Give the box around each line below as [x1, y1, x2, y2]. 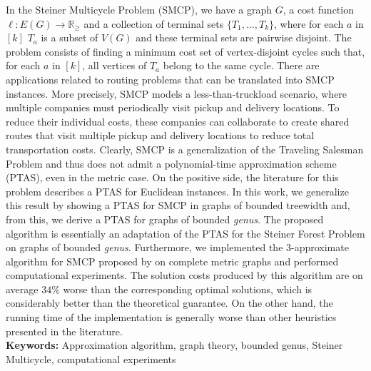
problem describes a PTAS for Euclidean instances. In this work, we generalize [6, 183, 349, 198]
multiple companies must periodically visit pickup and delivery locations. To [6, 100, 340, 115]
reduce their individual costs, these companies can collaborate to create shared [6, 113, 350, 128]
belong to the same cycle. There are [163, 58, 320, 73]
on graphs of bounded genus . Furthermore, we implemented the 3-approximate [6, 240, 349, 255]
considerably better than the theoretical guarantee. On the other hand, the [6, 295, 333, 310]
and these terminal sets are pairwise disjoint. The [136, 30, 352, 45]
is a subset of [41, 30, 98, 45]
